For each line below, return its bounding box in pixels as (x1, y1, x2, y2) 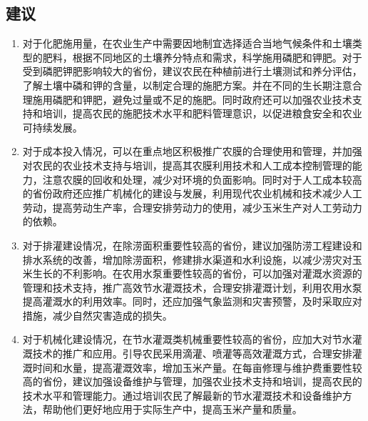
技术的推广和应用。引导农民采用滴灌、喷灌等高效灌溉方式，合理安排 (32, 346, 352, 361)
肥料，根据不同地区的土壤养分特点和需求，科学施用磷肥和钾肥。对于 (42, 49, 362, 64)
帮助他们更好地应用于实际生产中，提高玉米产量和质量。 (42, 402, 302, 417)
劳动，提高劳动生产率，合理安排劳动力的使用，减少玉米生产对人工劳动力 (22, 199, 362, 214)
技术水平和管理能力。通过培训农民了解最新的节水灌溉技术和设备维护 (22, 387, 342, 402)
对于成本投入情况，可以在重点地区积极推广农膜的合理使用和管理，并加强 (22, 144, 362, 159)
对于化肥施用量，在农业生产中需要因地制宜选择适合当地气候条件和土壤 (22, 36, 352, 51)
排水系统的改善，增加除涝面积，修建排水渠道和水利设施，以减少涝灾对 (22, 252, 352, 267)
